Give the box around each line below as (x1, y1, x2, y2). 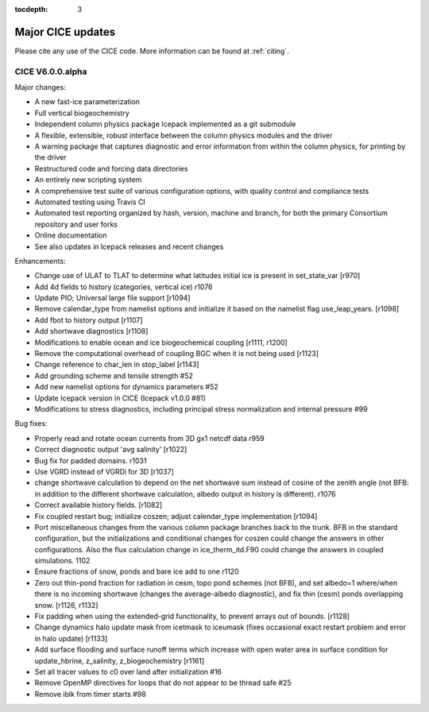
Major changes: (14, 83, 67, 92)
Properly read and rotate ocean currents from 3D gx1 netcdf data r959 (34, 433, 265, 443)
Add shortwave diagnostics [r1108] (34, 327, 149, 336)
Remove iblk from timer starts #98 (34, 689, 146, 698)
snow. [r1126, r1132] (34, 600, 99, 609)
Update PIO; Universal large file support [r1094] (34, 293, 191, 303)
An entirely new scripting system (34, 175, 142, 184)
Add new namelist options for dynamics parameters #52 (34, 382, 218, 392)
